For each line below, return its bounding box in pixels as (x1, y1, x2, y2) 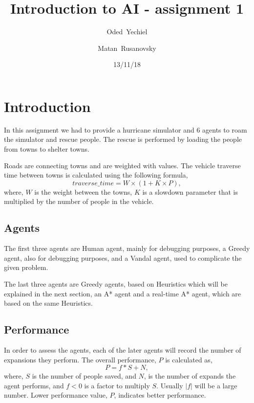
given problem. (4, 262, 48, 272)
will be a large (194, 380, 237, 390)
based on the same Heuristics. (4, 298, 93, 308)
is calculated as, (165, 354, 212, 364)
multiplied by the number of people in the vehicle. (4, 196, 154, 206)
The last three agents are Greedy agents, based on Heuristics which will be (4, 278, 228, 289)
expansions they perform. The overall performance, (4, 354, 156, 364)
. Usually (156, 380, 183, 390)
